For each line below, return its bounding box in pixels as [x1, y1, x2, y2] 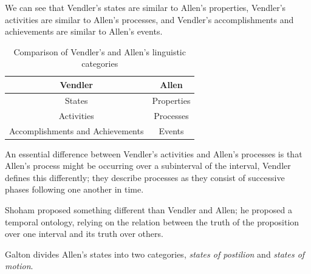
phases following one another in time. [5, 183, 144, 196]
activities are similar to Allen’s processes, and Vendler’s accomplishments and [5, 13, 294, 26]
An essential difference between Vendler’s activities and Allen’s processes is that [5, 147, 302, 160]
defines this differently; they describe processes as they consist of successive [5, 171, 285, 183]
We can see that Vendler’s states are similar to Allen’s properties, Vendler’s [5, 1, 286, 13]
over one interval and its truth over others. [5, 227, 163, 240]
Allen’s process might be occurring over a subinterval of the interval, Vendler [5, 159, 291, 172]
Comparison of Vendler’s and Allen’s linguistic [13, 45, 186, 58]
